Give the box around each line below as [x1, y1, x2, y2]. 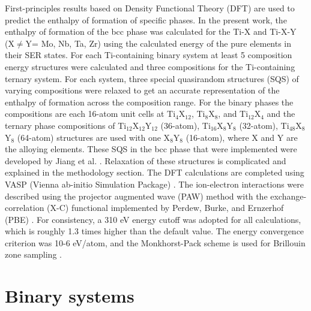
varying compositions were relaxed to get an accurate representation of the [5, 84, 280, 96]
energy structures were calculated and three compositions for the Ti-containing [5, 60, 295, 73]
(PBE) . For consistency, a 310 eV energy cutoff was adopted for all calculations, [5, 213, 301, 225]
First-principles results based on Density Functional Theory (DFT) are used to [5, 2, 295, 14]
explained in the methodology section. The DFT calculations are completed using [5, 166, 304, 179]
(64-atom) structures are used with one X [17, 131, 171, 143]
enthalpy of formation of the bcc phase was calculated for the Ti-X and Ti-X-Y [5, 25, 297, 38]
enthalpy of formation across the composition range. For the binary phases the [5, 95, 294, 108]
